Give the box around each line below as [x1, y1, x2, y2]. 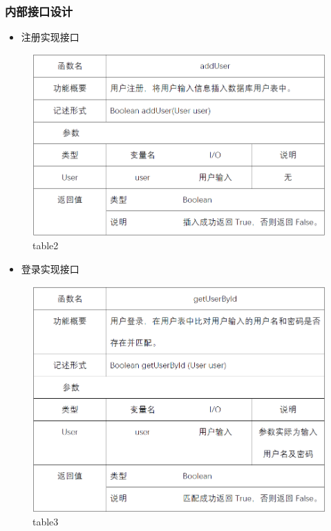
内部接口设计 [5, 2, 73, 19]
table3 [32, 514, 59, 529]
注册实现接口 [21, 30, 79, 44]
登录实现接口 [21, 261, 79, 276]
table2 [32, 238, 59, 253]
